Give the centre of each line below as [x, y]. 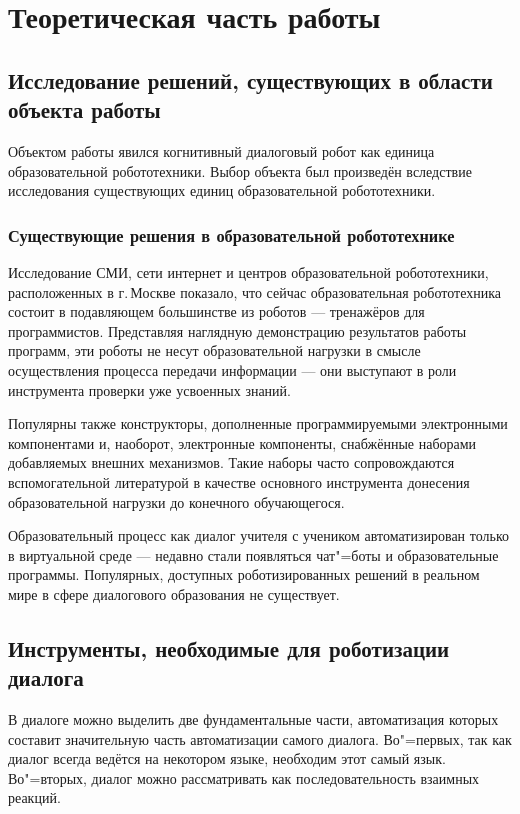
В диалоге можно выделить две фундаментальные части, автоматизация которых [253, 719]
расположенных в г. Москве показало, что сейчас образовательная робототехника [254, 291]
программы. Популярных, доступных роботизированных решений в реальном [244, 574]
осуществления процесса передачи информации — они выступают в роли [232, 369]
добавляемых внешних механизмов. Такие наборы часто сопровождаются [231, 462]
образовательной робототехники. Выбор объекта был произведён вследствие [240, 170]
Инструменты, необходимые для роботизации [229, 647]
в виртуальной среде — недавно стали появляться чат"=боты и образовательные [253, 554]
